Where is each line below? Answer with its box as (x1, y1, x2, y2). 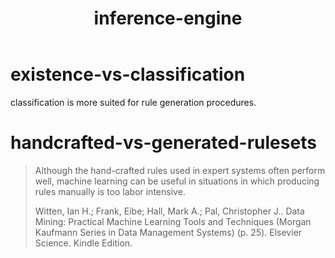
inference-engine (93, 7, 243, 30)
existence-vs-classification (10, 63, 246, 86)
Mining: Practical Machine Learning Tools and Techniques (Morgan (34, 215, 312, 227)
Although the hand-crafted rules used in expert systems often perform (34, 164, 326, 176)
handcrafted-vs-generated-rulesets (10, 132, 317, 154)
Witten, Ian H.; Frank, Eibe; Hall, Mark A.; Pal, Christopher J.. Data (34, 205, 305, 217)
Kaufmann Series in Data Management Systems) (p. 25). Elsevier (34, 226, 303, 238)
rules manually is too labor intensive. (34, 185, 186, 197)
